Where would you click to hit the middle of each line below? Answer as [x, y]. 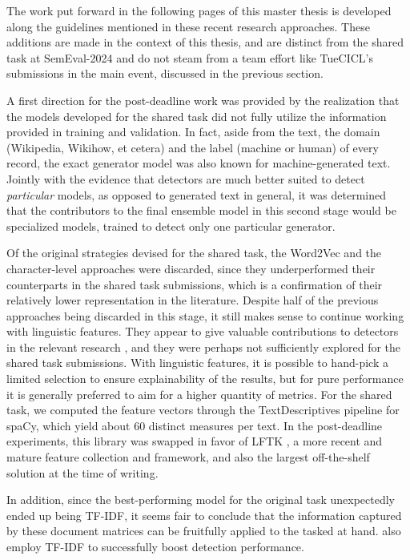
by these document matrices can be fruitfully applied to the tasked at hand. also [204, 531]
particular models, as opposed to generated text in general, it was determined [197, 194]
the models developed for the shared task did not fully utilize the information [197, 116]
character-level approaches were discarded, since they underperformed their [191, 268]
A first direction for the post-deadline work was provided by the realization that [203, 100]
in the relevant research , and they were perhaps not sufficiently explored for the [204, 346]
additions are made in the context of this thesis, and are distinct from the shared [205, 42]
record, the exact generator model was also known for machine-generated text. [199, 163]
